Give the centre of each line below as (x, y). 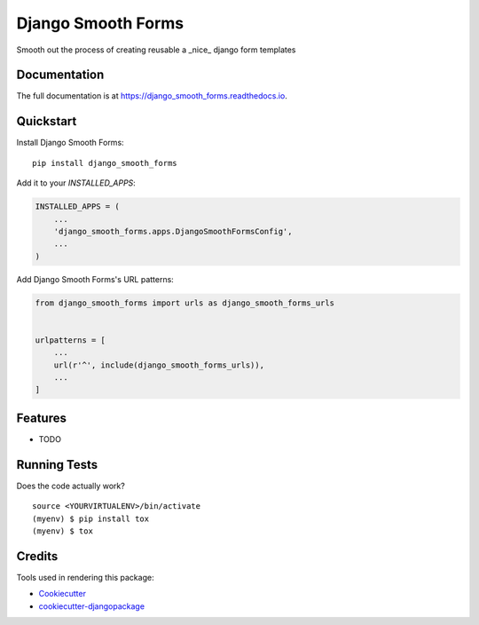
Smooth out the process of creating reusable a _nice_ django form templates (156, 50)
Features (41, 418)
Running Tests (57, 465)
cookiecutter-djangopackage (92, 606)
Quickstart (47, 121)
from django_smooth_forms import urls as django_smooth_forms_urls (185, 303)
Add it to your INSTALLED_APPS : (76, 183)
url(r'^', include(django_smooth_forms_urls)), (159, 365)
